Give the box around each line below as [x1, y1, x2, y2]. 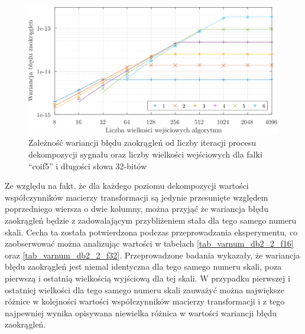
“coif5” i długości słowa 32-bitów [28, 159, 147, 172]
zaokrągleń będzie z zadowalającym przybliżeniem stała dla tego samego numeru [5, 214, 297, 227]
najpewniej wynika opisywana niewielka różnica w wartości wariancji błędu [5, 306, 277, 319]
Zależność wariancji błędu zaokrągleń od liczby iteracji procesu [28, 136, 256, 149]
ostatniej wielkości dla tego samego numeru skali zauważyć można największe [5, 283, 284, 296]
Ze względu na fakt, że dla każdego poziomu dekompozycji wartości [5, 179, 249, 192]
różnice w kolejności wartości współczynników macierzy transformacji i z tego [5, 295, 285, 307]
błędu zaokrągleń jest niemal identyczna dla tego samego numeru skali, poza [5, 260, 282, 273]
